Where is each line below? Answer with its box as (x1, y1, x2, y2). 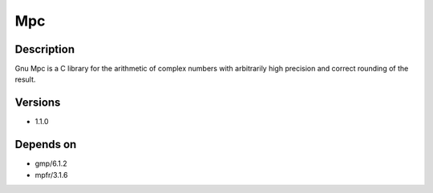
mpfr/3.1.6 (34, 170, 68, 179)
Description (14, 42, 75, 56)
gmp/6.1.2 (34, 159, 67, 168)
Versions (14, 96, 61, 110)
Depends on (14, 138, 77, 151)
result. (14, 74, 36, 84)
